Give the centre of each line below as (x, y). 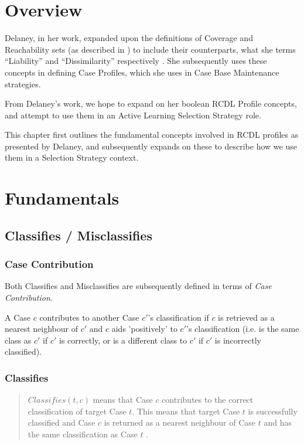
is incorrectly (238, 340)
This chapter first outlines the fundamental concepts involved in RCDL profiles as (152, 135)
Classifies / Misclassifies (78, 235)
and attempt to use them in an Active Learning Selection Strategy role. (133, 115)
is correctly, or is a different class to (123, 340)
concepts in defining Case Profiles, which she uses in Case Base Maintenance (142, 72)
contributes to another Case (89, 317)
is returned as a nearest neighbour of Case (180, 422)
